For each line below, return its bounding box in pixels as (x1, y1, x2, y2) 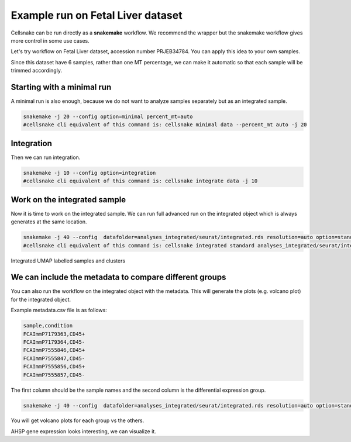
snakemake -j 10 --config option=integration (23, 170, 156, 176)
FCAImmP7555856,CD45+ (23, 363, 85, 370)
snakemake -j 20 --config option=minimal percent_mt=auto (23, 113, 193, 120)
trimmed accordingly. (11, 67, 63, 74)
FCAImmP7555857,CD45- (23, 371, 85, 378)
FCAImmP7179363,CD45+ (23, 330, 85, 337)
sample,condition (23, 322, 73, 329)
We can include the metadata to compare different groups (11, 272, 226, 282)
